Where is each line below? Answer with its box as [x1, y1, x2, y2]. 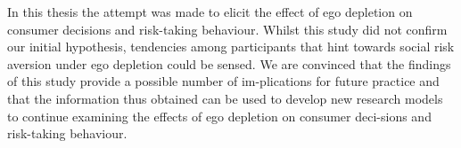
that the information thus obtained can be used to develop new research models [7, 89, 443, 107]
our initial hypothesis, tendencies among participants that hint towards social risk [7, 37, 455, 56]
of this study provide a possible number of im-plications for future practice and [7, 72, 440, 90]
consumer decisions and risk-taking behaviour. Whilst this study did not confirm [7, 19, 448, 38]
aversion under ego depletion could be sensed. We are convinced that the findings [7, 54, 451, 73]
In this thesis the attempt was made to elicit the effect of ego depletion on [7, 3, 413, 20]
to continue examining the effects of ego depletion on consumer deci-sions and [7, 106, 432, 125]
